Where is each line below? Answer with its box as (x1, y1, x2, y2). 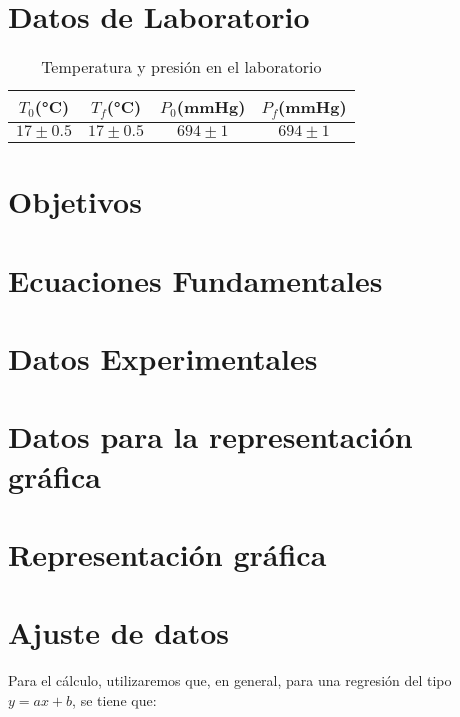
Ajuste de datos (8, 612, 230, 653)
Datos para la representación (8, 416, 413, 457)
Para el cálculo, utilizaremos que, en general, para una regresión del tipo (8, 670, 452, 691)
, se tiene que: (72, 689, 157, 710)
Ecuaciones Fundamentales (8, 259, 383, 300)
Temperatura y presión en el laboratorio (41, 55, 322, 79)
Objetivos (8, 181, 142, 222)
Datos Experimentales (8, 338, 318, 379)
